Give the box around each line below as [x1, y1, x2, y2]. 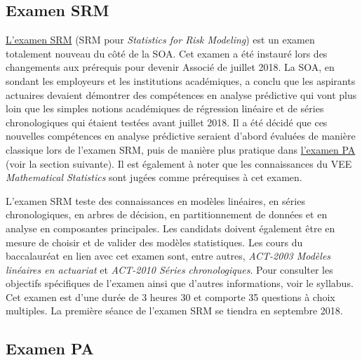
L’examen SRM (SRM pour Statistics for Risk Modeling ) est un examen [6, 32, 315, 47]
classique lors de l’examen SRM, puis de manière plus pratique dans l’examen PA [6, 142, 356, 156]
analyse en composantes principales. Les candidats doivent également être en [6, 220, 335, 235]
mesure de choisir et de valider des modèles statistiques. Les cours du [6, 234, 303, 249]
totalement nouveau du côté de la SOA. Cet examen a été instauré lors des [6, 46, 328, 60]
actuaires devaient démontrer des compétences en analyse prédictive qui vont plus [6, 87, 357, 102]
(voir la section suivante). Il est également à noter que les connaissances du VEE [6, 156, 352, 171]
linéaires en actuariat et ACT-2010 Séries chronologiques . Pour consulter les [6, 262, 333, 276]
